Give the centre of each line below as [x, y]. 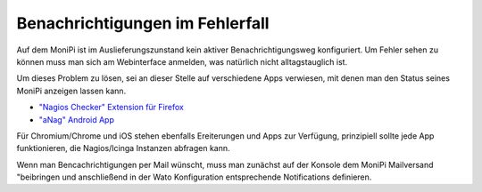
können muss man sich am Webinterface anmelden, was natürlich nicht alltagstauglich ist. [182, 61]
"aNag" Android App [77, 119]
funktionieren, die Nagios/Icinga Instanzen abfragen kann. [124, 148]
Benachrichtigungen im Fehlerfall [143, 23]
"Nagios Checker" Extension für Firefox [112, 108]
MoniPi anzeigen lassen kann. [71, 91]
